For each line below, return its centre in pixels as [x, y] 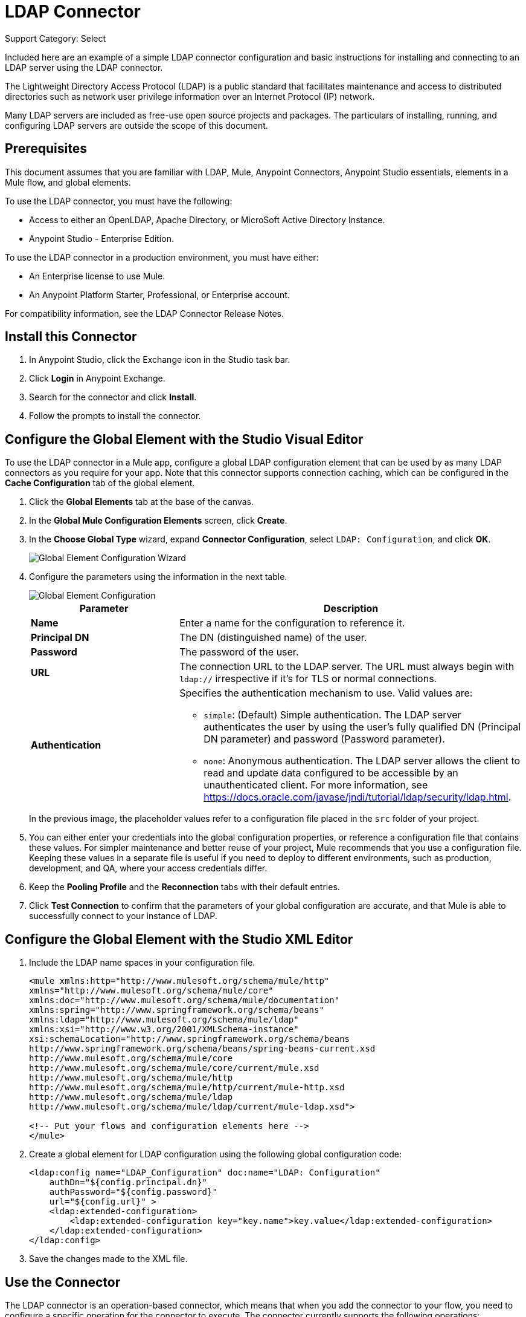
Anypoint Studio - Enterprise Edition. [101, 238]
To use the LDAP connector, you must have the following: [119, 201]
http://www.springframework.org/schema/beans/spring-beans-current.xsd [202, 1049]
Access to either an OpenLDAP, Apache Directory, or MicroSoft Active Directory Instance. [207, 219]
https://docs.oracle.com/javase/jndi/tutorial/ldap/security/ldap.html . [358, 797]
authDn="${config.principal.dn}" [128, 1182]
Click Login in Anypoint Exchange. [97, 379]
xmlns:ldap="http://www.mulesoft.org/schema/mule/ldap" [164, 1020]
